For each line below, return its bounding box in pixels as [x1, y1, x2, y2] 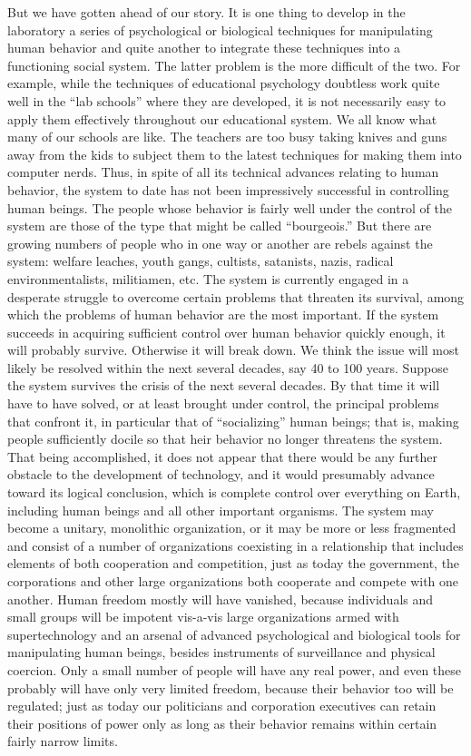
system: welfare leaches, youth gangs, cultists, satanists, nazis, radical [7, 251, 394, 270]
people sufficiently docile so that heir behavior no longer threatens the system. [7, 429, 443, 448]
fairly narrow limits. [7, 731, 118, 751]
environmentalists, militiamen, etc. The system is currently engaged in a [7, 269, 409, 288]
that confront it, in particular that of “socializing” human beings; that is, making [7, 411, 459, 430]
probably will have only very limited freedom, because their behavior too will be [7, 678, 454, 697]
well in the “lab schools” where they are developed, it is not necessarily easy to [7, 91, 446, 110]
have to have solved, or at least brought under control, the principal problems [7, 394, 439, 413]
